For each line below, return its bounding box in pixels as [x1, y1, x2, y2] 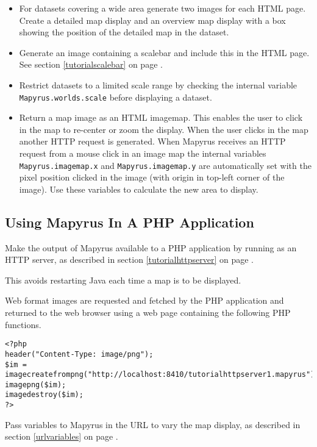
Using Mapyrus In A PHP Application [5, 212, 254, 231]
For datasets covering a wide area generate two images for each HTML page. [19, 2, 306, 14]
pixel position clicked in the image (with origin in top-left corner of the [19, 171, 285, 184]
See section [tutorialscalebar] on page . [19, 58, 163, 71]
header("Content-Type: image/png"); [5, 349, 154, 359]
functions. [5, 318, 41, 331]
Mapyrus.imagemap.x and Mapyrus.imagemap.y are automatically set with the [19, 159, 312, 171]
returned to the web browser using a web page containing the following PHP [5, 306, 291, 319]
